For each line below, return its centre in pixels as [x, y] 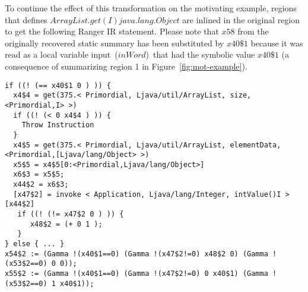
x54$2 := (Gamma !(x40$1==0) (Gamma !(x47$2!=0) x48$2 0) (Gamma [136, 254]
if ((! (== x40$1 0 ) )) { [58, 85]
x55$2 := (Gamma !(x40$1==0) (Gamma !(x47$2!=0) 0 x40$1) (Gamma [136, 274]
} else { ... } [35, 244]
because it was [277, 43]
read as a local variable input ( [61, 54]
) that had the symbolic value [200, 54]
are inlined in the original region [241, 19]
